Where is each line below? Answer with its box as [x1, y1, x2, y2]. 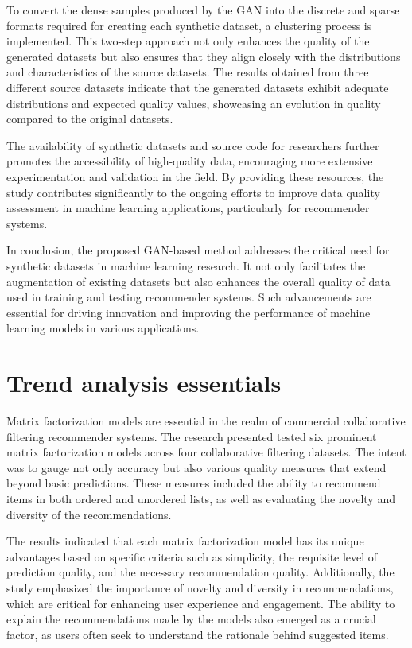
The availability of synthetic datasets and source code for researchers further [6, 137, 379, 153]
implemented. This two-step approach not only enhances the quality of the [6, 33, 370, 49]
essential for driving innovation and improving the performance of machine [6, 304, 371, 320]
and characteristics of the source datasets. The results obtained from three [6, 64, 369, 80]
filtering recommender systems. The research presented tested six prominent [6, 428, 377, 444]
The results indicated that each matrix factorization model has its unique [6, 533, 364, 549]
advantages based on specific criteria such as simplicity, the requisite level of [6, 548, 378, 565]
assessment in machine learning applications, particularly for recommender [6, 200, 370, 216]
